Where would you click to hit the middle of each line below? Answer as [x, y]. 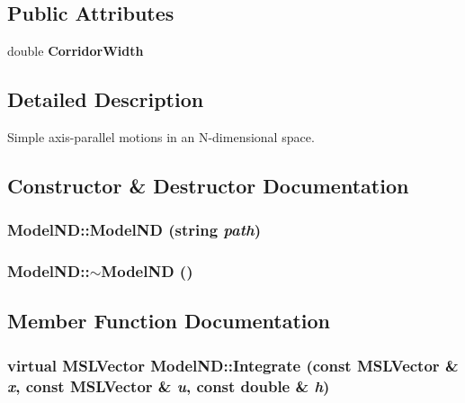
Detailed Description [106, 99]
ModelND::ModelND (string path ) [134, 230]
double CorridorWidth [76, 51]
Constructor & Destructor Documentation [208, 185]
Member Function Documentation [169, 321]
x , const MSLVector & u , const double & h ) [169, 385]
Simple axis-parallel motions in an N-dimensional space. [161, 137]
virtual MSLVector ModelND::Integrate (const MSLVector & [233, 365]
